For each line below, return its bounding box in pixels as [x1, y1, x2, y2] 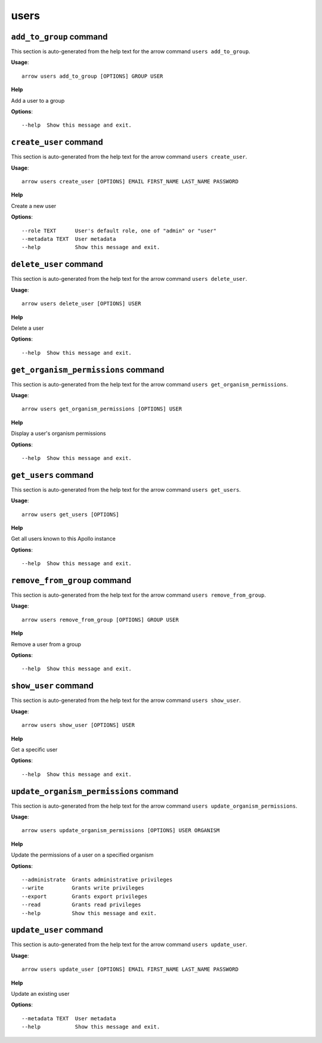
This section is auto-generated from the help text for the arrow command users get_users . [11, 486, 241, 493]
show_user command [11, 681, 94, 691]
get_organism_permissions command [11, 364, 165, 375]
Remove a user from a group [11, 640, 82, 648]
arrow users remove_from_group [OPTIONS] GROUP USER [21, 616, 179, 623]
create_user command [11, 137, 104, 148]
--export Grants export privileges [21, 893, 148, 900]
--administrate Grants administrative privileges [21, 876, 173, 883]
